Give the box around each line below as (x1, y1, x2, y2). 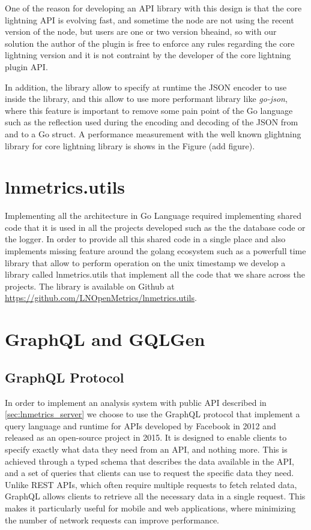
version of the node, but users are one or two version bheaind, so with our (5, 25, 277, 38)
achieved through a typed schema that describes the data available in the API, (5, 454, 294, 467)
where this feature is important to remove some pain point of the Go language (5, 104, 293, 116)
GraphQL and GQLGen (5, 327, 205, 351)
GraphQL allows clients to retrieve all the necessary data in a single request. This (5, 490, 306, 502)
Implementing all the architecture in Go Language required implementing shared (5, 209, 302, 222)
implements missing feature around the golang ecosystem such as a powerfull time (5, 245, 306, 257)
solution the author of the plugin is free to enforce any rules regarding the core (5, 37, 295, 49)
